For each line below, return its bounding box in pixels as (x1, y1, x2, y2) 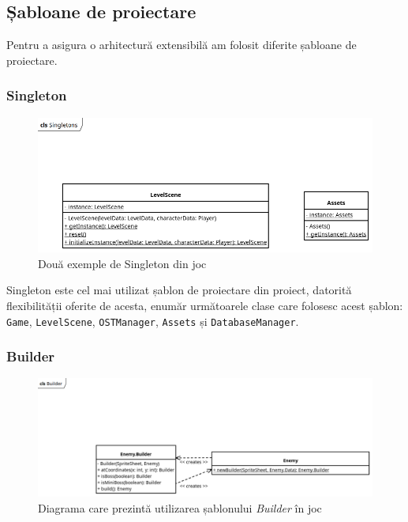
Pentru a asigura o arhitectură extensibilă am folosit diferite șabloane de (6, 36, 357, 53)
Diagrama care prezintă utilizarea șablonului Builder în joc (38, 499, 322, 516)
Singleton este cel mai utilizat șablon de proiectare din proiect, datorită (6, 282, 352, 298)
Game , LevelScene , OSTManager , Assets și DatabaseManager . (6, 312, 299, 329)
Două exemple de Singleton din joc (38, 255, 207, 271)
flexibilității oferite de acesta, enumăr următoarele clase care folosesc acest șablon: (6, 297, 403, 313)
